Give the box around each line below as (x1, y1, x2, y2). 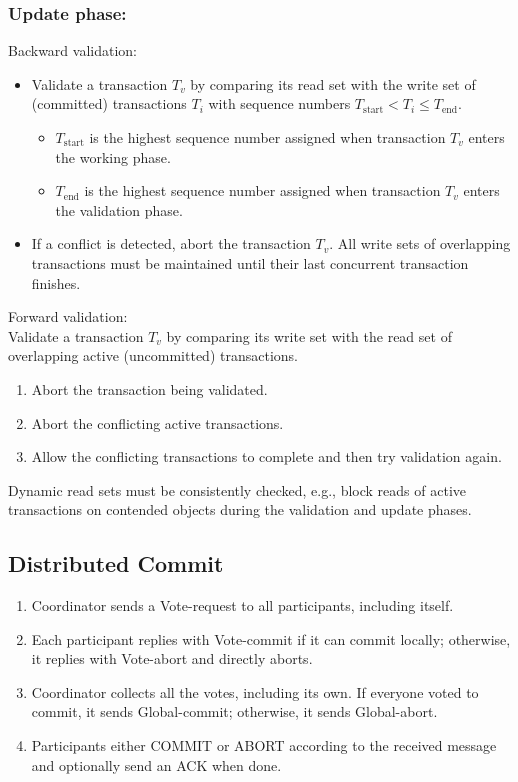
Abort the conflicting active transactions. (31, 412, 284, 433)
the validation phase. (55, 199, 183, 220)
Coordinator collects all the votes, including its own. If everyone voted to (31, 681, 479, 702)
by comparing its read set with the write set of (190, 73, 476, 94)
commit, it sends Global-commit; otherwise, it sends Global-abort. (31, 701, 438, 722)
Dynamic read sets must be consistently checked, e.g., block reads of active (8, 479, 466, 500)
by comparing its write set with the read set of (166, 325, 452, 346)
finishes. (31, 272, 81, 293)
